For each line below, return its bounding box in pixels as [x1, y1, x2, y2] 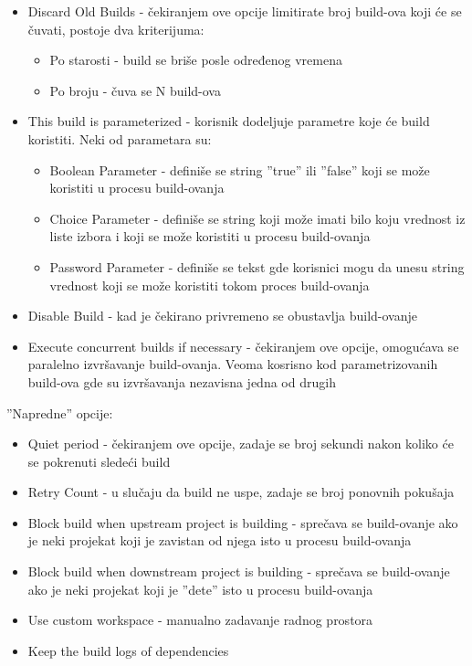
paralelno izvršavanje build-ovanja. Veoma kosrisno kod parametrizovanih [27, 354, 438, 374]
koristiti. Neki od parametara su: [27, 129, 212, 148]
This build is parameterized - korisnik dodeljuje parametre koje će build [27, 111, 430, 131]
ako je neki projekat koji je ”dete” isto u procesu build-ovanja [27, 579, 373, 598]
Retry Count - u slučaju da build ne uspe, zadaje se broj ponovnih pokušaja [27, 482, 455, 502]
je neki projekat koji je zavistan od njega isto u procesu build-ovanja [27, 531, 412, 550]
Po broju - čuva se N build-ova [49, 80, 221, 100]
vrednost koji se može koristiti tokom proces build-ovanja [49, 275, 370, 294]
